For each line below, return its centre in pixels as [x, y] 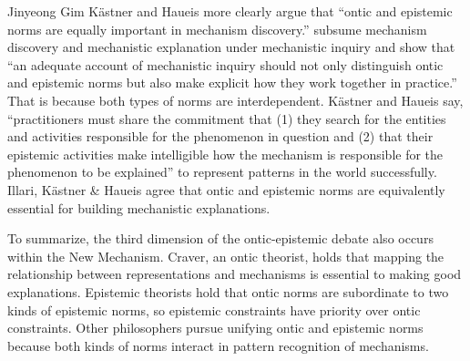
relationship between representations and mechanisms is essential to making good [235, 274]
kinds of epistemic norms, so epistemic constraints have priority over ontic [214, 309]
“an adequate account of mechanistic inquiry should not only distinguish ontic [225, 64]
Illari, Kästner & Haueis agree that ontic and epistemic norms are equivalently [226, 189]
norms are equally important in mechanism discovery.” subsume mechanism [217, 29]
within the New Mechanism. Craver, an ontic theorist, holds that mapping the [226, 256]
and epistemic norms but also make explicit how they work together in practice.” [232, 83]
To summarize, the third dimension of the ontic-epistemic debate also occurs [220, 238]
